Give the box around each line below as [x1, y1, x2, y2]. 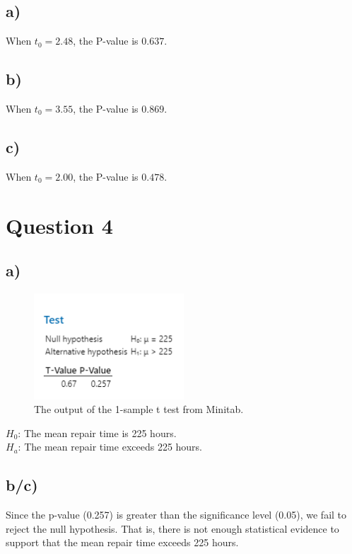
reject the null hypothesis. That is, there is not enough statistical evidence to [6, 521, 339, 536]
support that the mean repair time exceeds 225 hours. [6, 535, 239, 550]
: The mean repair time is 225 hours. [18, 425, 177, 440]
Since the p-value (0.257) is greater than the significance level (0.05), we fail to [6, 507, 347, 522]
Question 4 [6, 210, 113, 239]
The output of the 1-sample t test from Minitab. [34, 402, 244, 417]
